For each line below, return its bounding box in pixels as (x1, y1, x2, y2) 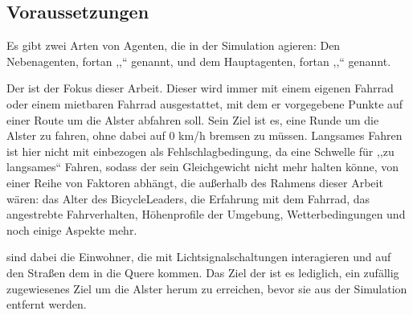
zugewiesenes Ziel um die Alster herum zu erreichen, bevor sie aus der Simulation (6, 280, 407, 297)
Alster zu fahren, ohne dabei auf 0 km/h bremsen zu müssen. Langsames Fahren (6, 127, 403, 144)
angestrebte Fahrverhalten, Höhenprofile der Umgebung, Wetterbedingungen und (6, 206, 406, 223)
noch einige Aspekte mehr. (6, 221, 137, 238)
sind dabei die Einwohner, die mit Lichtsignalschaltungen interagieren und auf (6, 248, 391, 265)
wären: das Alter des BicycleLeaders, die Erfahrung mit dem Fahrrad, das (6, 190, 370, 207)
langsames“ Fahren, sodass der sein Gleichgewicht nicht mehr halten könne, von (6, 158, 399, 175)
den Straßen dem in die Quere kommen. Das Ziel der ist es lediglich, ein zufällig (6, 264, 399, 280)
